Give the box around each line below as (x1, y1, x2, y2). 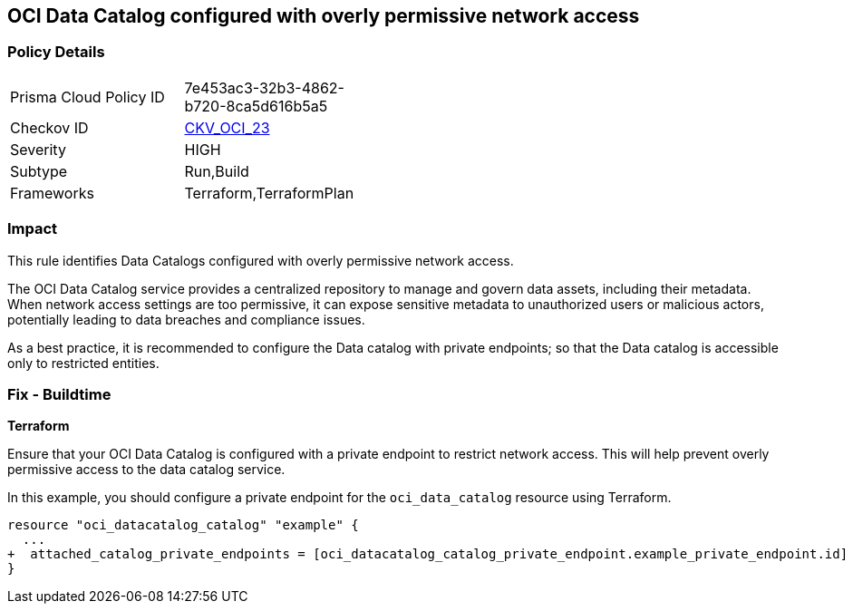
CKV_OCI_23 (184, 118, 270, 137)
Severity (10, 140, 66, 159)
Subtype (10, 161, 68, 180)
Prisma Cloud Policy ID (10, 87, 165, 106)
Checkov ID (10, 118, 89, 137)
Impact (7, 219, 58, 238)
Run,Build (184, 161, 249, 180)
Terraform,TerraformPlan (184, 183, 354, 202)
